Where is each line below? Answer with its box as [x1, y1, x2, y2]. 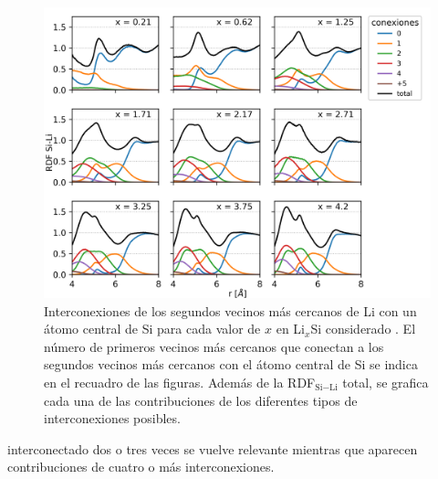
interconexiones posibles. [44, 409, 181, 428]
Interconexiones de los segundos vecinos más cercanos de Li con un [44, 301, 417, 320]
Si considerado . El [310, 319, 416, 338]
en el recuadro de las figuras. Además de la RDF [44, 372, 316, 391]
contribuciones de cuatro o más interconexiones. [7, 457, 275, 476]
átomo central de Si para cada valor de [44, 319, 261, 338]
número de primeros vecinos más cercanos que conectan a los [44, 336, 384, 356]
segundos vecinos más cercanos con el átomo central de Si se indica [44, 355, 418, 374]
